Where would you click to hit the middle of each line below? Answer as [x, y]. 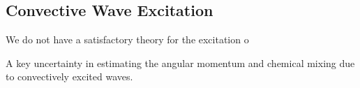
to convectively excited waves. [69, 76]
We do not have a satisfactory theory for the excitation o [127, 39]
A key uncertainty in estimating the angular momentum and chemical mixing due [180, 63]
